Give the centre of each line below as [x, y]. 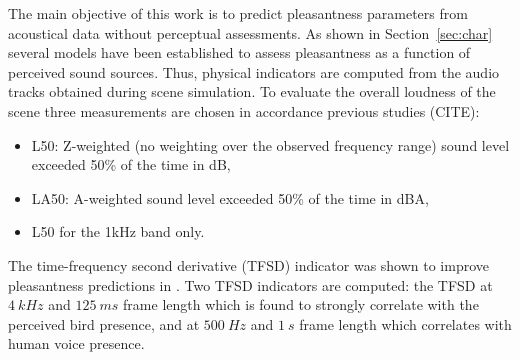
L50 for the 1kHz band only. [118, 231]
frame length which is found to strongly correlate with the [301, 304]
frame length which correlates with [405, 323]
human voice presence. [76, 343]
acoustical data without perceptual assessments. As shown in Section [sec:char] [250, 32]
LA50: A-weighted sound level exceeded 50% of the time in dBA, [230, 197]
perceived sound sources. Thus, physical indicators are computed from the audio [254, 71]
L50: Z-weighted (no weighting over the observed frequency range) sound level [270, 144]
